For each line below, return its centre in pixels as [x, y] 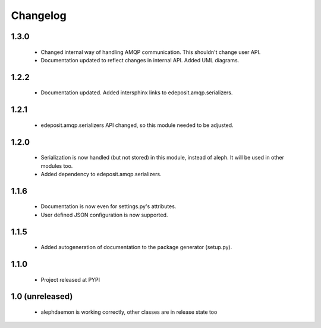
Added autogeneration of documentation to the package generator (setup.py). [136, 247]
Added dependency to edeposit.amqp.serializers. [101, 174]
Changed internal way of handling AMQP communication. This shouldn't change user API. [151, 52]
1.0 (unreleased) [42, 297]
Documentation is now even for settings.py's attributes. [108, 206]
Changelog [39, 15]
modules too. [57, 165]
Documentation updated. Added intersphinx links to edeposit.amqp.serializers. [137, 93]
